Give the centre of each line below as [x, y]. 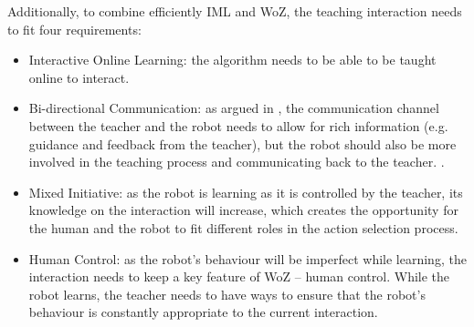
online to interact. [79, 77]
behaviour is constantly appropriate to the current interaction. [203, 312]
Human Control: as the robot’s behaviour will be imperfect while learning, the [248, 258]
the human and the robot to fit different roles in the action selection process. [243, 227]
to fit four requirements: [74, 29]
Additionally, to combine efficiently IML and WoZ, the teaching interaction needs [235, 11]
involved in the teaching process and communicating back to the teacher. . [237, 162]
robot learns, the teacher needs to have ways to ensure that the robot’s [227, 294]
